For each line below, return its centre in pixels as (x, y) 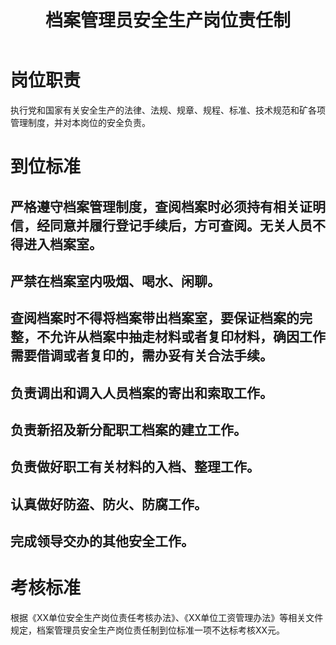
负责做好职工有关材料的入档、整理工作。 (135, 467)
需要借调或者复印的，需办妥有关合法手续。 (141, 356)
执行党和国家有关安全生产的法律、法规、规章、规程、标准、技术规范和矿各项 (168, 110)
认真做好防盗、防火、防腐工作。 (109, 504)
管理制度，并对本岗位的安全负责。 (80, 122)
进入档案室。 (63, 244)
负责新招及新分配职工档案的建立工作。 (128, 430)
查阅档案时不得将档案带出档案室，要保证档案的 (155, 318)
